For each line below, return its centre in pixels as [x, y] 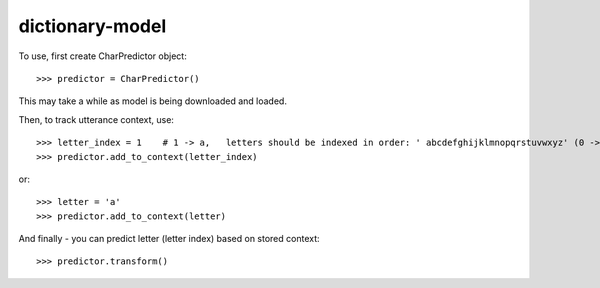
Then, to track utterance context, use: [96, 119]
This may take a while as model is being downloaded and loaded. [152, 101]
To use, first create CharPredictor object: [102, 56]
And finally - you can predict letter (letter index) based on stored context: [169, 239]
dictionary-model [92, 26]
